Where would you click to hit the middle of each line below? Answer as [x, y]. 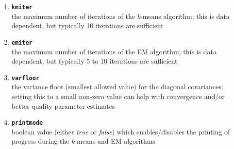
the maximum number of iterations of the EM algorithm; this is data [114, 51]
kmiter [22, 7]
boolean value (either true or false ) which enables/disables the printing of [121, 131]
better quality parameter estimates [63, 106]
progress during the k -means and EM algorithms [83, 141]
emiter [22, 42]
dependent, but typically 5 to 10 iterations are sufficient [94, 61]
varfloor [25, 78]
